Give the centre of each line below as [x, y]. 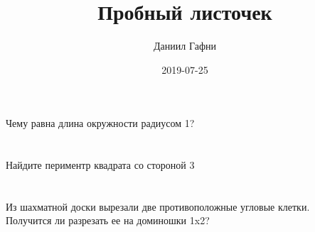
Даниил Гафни [185, 46]
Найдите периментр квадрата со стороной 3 [100, 165]
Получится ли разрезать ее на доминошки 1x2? [108, 220]
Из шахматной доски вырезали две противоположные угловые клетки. [158, 206]
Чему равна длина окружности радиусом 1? [100, 123]
